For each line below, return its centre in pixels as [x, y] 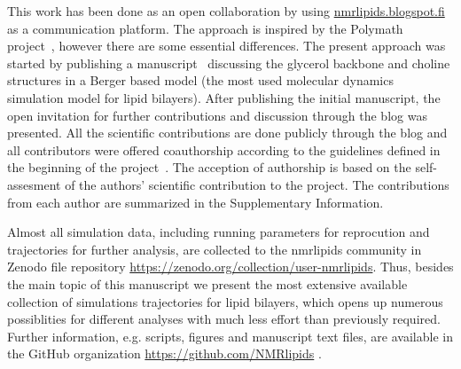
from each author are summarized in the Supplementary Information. [195, 202]
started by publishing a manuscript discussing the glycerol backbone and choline [229, 63]
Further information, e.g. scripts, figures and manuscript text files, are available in [230, 336]
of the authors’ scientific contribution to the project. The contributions [257, 184]
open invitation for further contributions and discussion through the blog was [217, 115]
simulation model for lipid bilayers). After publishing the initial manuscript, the [224, 97]
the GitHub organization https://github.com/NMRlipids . [164, 353]
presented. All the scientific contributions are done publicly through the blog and [227, 133]
